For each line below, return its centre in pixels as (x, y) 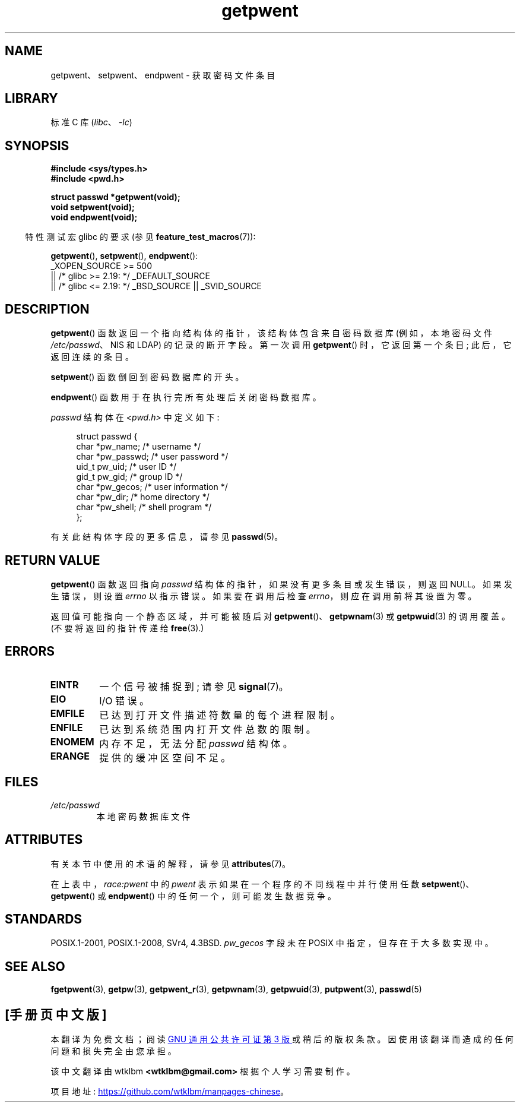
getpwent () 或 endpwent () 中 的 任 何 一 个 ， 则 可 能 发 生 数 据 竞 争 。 (193, 896)
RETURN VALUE (53, 560)
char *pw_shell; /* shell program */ (144, 507)
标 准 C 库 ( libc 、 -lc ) (91, 122)
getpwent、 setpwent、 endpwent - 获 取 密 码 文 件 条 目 (163, 75)
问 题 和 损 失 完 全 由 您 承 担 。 (113, 1051)
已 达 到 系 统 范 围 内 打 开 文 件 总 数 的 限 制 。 (207, 729)
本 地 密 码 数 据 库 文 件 (143, 816)
